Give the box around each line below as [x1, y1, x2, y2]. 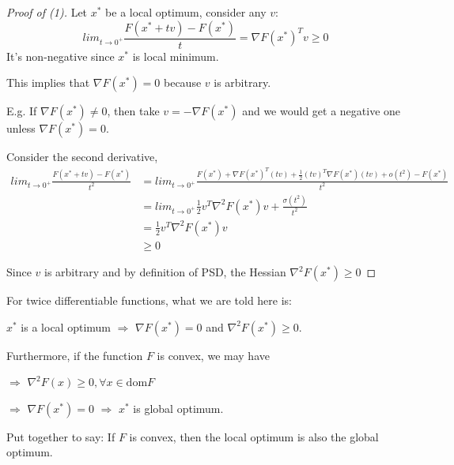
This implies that [6, 74, 90, 91]
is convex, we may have [157, 347, 270, 363]
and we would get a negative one [242, 103, 401, 119]
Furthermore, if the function [6, 347, 143, 363]
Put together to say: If [6, 428, 115, 444]
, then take [107, 103, 160, 119]
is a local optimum [21, 318, 111, 335]
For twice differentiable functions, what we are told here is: [6, 292, 292, 308]
